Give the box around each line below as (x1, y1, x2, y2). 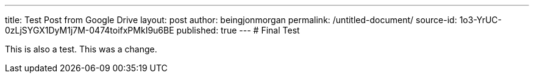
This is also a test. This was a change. (5, 44, 157, 54)
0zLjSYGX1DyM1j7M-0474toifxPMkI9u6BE (5, 25, 174, 35)
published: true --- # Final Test (176, 25, 300, 35)
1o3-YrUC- (459, 15, 502, 25)
